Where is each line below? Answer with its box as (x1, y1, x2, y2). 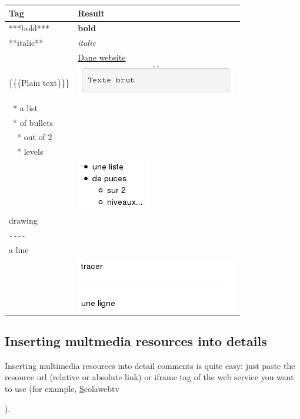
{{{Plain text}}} (9, 76, 70, 88)
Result (78, 6, 105, 19)
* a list (12, 101, 38, 114)
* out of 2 (16, 131, 52, 143)
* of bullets (12, 116, 54, 128)
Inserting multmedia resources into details (5, 332, 267, 350)
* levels (16, 145, 44, 158)
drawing (9, 214, 38, 226)
